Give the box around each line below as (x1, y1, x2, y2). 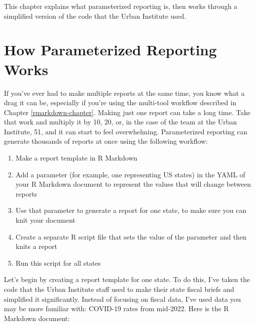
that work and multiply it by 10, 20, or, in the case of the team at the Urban (4, 117, 237, 127)
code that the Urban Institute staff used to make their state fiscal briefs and (4, 284, 234, 294)
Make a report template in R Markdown (15, 153, 138, 163)
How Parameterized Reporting (4, 40, 217, 60)
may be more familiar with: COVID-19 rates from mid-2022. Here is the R (4, 303, 229, 314)
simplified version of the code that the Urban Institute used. (4, 10, 186, 21)
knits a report (15, 241, 57, 251)
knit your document (15, 215, 75, 225)
